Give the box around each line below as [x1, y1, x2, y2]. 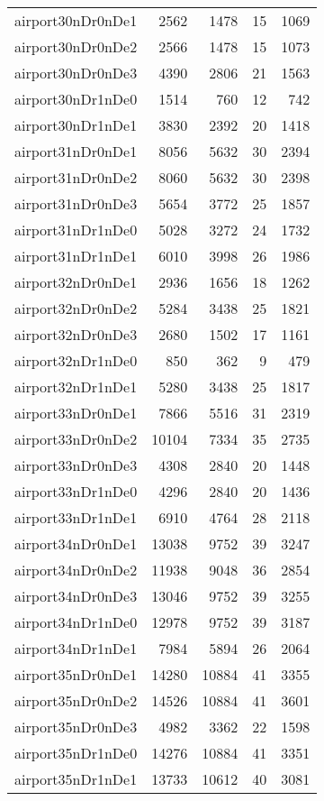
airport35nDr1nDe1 [14, 769, 138, 789]
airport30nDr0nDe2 [14, 36, 138, 57]
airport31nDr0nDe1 [14, 141, 138, 161]
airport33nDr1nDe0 [14, 481, 138, 502]
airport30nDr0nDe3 [14, 62, 138, 83]
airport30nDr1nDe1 [14, 115, 138, 135]
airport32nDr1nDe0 [14, 350, 138, 371]
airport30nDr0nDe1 [14, 10, 138, 31]
